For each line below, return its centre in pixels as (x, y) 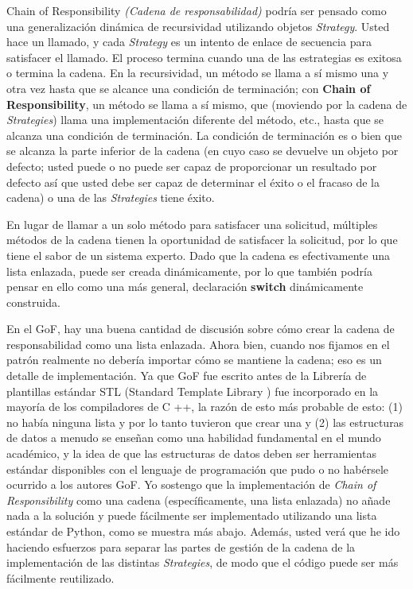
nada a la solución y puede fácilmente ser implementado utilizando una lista (192, 515)
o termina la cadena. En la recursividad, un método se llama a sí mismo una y (198, 73)
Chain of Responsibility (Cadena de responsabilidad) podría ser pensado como (197, 10)
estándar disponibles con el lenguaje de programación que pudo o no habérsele (197, 469)
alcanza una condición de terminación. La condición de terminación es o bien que (204, 135)
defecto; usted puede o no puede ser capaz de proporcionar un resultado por (192, 166)
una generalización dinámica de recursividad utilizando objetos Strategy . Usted (198, 26)
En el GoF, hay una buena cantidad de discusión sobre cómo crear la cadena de (201, 329)
